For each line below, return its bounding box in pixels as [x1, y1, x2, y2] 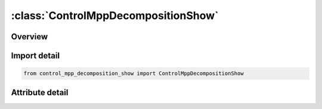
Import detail [11, 51, 60, 61]
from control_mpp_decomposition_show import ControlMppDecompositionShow [23, 70, 244, 77]
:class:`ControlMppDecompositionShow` [11, 9, 219, 22]
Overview [11, 32, 48, 42]
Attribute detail [11, 87, 69, 98]
